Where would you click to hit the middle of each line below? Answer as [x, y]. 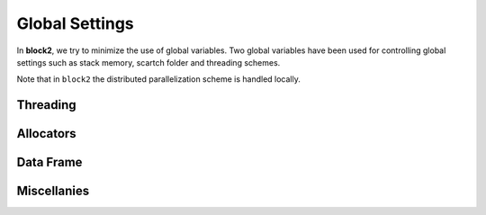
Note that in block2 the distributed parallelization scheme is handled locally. [158, 79]
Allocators [46, 134]
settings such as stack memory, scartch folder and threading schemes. [148, 62]
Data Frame [49, 162]
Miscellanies [53, 191]
